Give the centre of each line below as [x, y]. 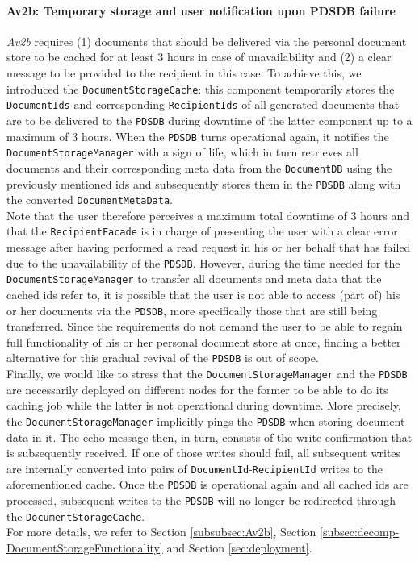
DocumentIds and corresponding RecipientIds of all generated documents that [203, 104]
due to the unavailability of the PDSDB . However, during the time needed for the [203, 262]
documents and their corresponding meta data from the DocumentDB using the [199, 167]
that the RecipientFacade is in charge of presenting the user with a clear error [202, 231]
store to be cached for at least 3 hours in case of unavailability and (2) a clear [199, 57]
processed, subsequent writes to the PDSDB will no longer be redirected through [201, 500]
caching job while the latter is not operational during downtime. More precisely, [204, 405]
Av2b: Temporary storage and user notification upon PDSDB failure [201, 10]
